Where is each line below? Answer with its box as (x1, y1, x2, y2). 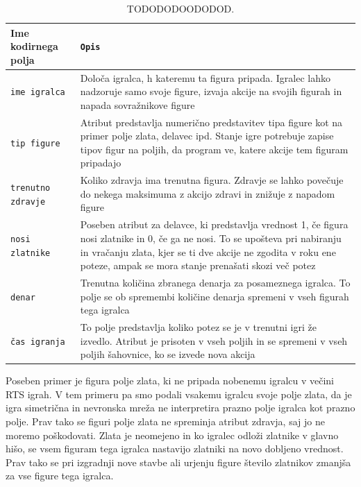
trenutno (10, 183, 51, 194)
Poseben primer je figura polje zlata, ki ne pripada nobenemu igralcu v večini (6, 373, 335, 388)
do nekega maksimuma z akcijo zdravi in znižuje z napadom (80, 186, 335, 200)
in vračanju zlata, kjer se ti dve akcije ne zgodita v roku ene (80, 244, 336, 259)
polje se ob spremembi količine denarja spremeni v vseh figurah (80, 289, 349, 303)
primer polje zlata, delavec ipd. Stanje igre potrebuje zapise (80, 128, 334, 143)
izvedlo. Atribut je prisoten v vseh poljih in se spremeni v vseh (80, 333, 348, 348)
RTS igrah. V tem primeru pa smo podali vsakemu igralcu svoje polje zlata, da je (6, 386, 352, 401)
